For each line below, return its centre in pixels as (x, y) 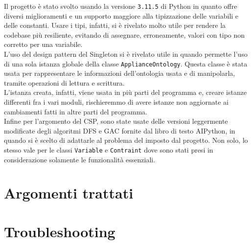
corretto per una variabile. (43, 44)
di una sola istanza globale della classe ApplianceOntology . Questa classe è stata (126, 63)
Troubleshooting (60, 231)
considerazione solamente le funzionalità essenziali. (80, 159)
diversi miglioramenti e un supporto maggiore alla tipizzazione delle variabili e (121, 15)
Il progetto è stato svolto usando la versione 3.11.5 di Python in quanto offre (121, 6)
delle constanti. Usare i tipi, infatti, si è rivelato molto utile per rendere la (115, 25)
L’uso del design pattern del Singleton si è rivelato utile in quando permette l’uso (126, 54)
